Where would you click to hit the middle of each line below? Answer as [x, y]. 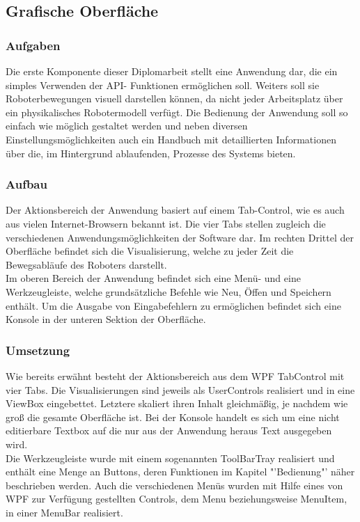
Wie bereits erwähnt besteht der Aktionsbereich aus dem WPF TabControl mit [175, 375]
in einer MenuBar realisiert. [64, 512]
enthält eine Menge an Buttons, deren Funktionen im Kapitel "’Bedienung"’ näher [180, 472]
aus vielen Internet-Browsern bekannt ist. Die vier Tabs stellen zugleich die [166, 223]
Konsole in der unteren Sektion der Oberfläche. [106, 319]
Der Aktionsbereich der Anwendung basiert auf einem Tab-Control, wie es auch [175, 210]
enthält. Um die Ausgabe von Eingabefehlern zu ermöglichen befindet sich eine [173, 305]
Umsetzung [38, 350]
